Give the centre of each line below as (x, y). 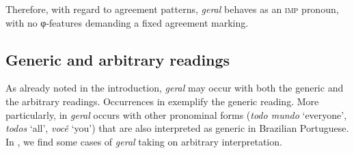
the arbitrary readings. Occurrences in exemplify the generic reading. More (162, 101)
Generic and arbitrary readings (118, 59)
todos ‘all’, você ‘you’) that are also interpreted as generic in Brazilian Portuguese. (177, 128)
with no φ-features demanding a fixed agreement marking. (127, 22)
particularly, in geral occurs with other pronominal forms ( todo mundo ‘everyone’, (176, 114)
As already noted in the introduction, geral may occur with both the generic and (175, 88)
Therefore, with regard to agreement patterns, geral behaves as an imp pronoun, (172, 9)
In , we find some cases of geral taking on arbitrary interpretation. (144, 141)
